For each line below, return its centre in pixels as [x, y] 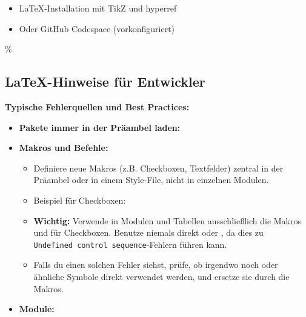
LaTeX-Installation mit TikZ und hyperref [98, 8]
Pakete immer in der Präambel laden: [100, 127]
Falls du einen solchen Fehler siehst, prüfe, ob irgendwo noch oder [156, 265]
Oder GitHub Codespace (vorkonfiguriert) [97, 28]
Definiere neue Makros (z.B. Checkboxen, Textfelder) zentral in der [158, 168]
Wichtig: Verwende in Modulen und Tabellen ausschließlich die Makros [167, 220]
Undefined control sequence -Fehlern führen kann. [130, 244]
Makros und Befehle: [64, 148]
